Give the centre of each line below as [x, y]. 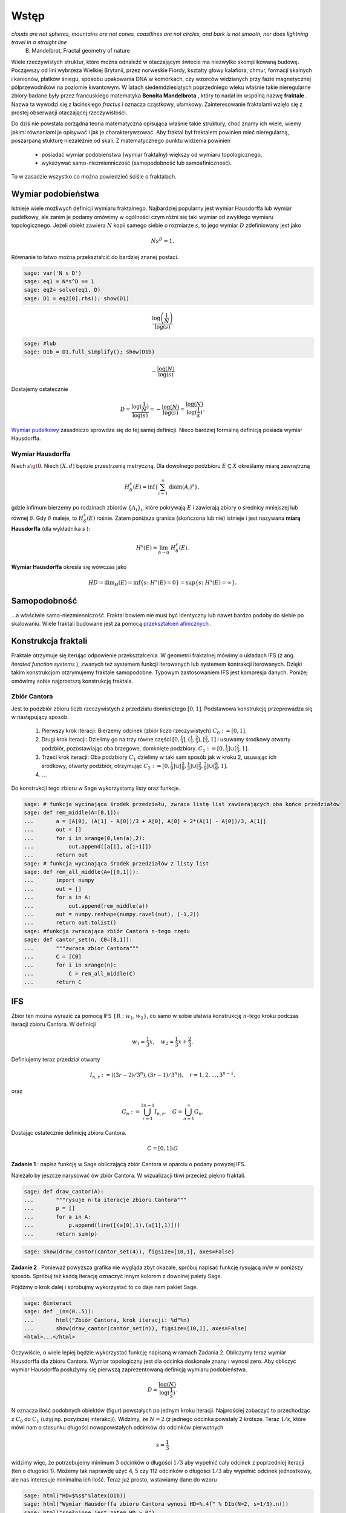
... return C [53, 982]
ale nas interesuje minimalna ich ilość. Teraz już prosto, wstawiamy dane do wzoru [114, 1479]
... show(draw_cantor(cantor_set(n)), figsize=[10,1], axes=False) [135, 1329]
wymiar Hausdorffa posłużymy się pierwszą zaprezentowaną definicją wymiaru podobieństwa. [129, 1370]
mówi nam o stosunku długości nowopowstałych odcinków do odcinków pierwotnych [117, 1427]
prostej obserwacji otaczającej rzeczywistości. [69, 113]
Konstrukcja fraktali [49, 641]
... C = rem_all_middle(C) [80, 973]
